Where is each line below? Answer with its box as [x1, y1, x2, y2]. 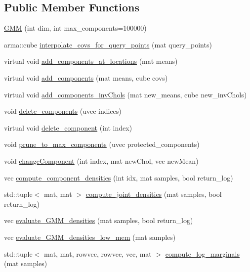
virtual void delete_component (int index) [4, 122, 132, 133]
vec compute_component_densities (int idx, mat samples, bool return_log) [4, 172, 233, 182]
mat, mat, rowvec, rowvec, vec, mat [43, 248, 152, 259]
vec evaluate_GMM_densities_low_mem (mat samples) [4, 231, 176, 242]
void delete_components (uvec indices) [4, 106, 122, 116]
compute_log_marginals [165, 248, 240, 259]
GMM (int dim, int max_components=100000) [4, 23, 147, 33]
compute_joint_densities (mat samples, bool [85, 189, 222, 199]
